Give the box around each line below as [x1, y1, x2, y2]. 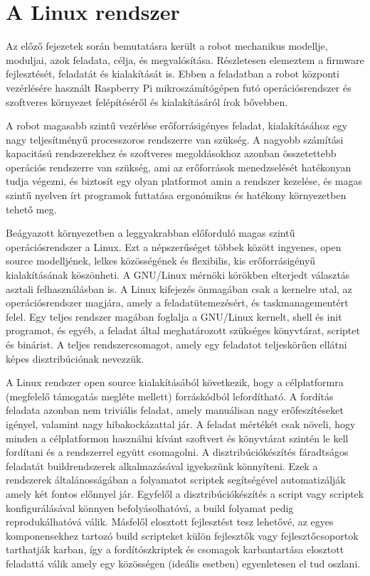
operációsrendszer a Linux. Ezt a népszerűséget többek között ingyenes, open [6, 239, 342, 254]
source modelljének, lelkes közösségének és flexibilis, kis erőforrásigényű [6, 253, 316, 268]
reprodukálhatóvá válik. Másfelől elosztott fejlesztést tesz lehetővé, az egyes [6, 514, 334, 529]
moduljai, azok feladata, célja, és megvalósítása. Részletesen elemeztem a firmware [6, 52, 364, 67]
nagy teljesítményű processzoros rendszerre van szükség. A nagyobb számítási [6, 132, 344, 146]
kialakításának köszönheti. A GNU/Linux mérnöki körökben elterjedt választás [6, 267, 350, 282]
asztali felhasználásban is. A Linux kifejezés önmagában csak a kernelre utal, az [6, 281, 352, 296]
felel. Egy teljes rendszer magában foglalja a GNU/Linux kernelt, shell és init [6, 309, 342, 324]
